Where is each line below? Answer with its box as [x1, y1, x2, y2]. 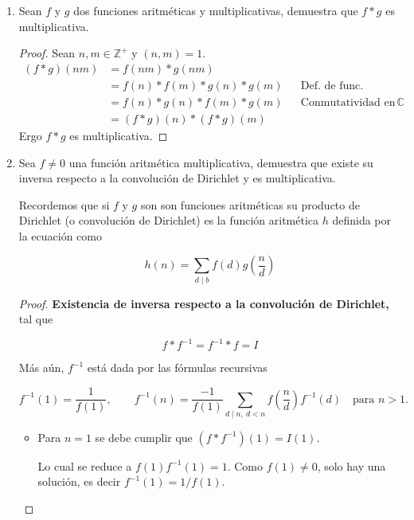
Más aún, [18, 359, 64, 376]
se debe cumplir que [95, 428, 193, 445]
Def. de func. [300, 80, 364, 92]
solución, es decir [37, 473, 121, 490]
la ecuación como [18, 227, 102, 244]
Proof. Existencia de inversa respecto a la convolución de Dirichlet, [18, 295, 389, 311]
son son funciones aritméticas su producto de [140, 196, 360, 213]
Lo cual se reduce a [37, 457, 132, 474]
